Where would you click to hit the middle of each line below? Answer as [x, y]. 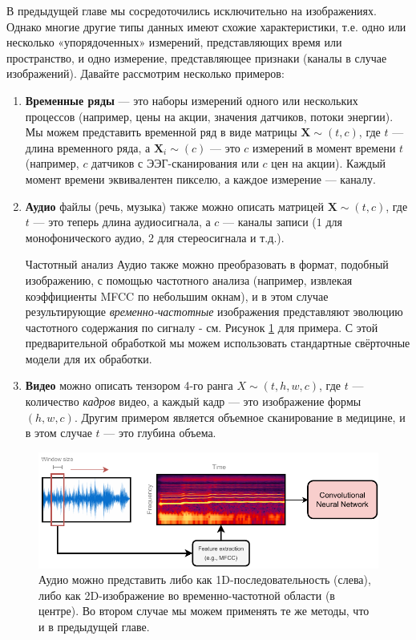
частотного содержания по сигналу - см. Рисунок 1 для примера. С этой [202, 327]
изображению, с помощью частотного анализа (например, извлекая [189, 279]
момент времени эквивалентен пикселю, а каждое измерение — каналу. [200, 178]
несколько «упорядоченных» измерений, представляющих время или [174, 42]
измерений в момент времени [324, 147]
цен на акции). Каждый [329, 163]
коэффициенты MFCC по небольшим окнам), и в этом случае [177, 296]
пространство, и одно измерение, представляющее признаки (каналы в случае [197, 57]
